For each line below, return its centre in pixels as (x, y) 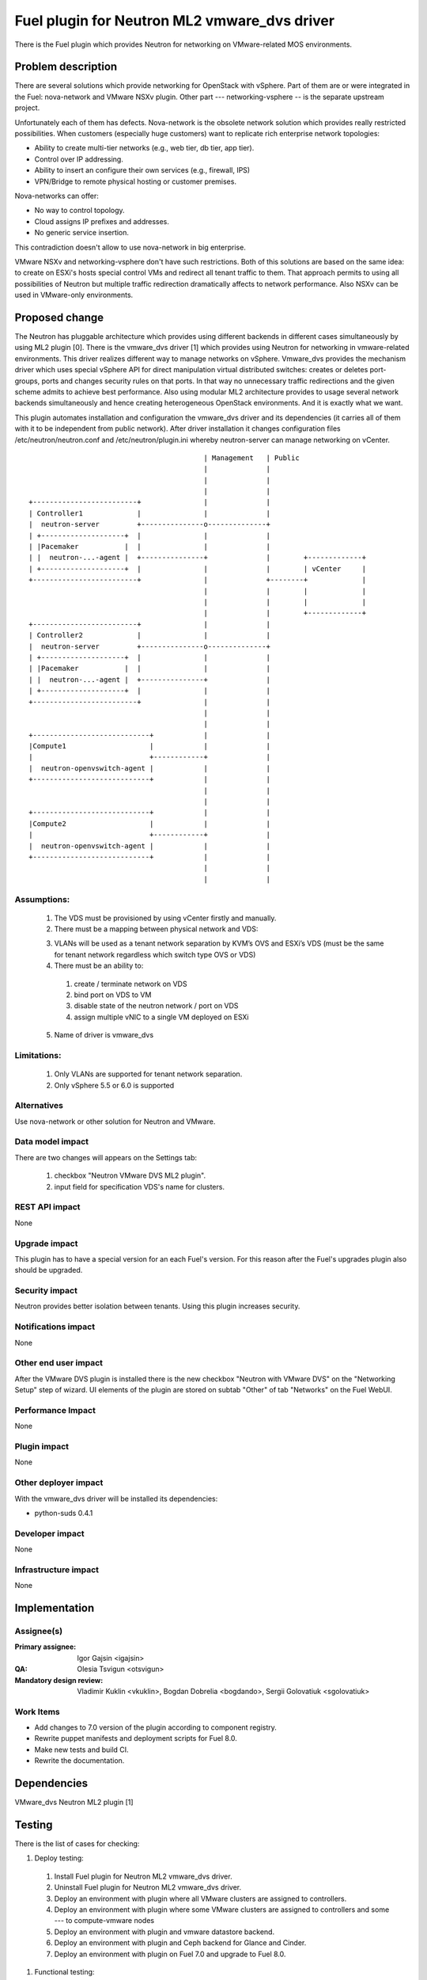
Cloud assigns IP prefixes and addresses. (102, 221)
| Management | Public (251, 458)
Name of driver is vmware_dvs (104, 1035)
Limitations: (38, 1055)
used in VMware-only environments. (74, 295)
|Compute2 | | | (149, 823)
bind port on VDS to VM (113, 995)
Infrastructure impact (57, 1570)
